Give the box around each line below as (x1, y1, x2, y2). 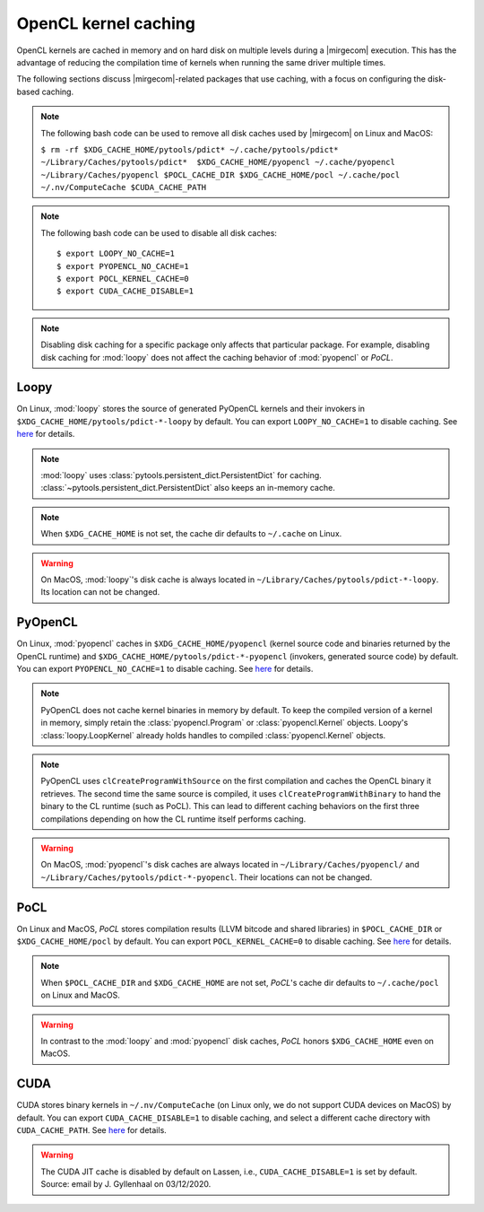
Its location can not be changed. (40, 587, 160, 597)
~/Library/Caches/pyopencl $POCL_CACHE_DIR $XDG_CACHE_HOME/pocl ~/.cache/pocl (40, 170, 401, 179)
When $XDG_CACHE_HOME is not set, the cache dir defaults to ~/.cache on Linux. (40, 528, 342, 539)
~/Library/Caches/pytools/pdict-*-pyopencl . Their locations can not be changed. (40, 871, 373, 883)
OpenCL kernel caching (16, 13, 196, 33)
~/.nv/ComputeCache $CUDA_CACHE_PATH (40, 182, 207, 193)
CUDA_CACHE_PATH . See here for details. (16, 1125, 168, 1136)
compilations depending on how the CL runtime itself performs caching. (40, 813, 307, 824)
